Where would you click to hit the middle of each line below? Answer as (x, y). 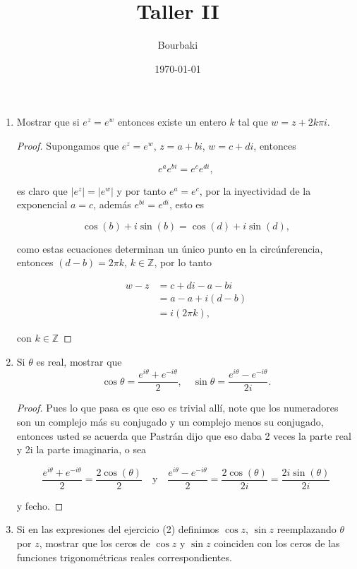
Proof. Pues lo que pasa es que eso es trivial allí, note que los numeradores (177, 408)
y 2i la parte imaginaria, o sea (81, 449)
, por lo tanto (183, 262)
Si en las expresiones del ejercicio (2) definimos (118, 529)
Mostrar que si (48, 122)
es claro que (42, 190)
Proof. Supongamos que (68, 145)
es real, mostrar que (79, 361)
